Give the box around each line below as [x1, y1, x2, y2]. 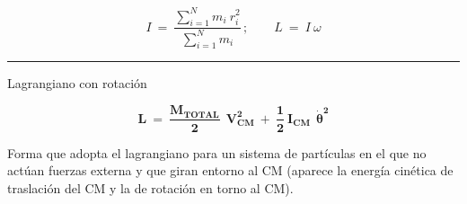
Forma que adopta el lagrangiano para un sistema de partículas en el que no [7, 143, 427, 162]
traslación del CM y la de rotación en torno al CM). [7, 178, 294, 197]
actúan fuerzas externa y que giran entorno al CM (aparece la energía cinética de [7, 161, 454, 180]
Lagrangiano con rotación [7, 74, 147, 93]
